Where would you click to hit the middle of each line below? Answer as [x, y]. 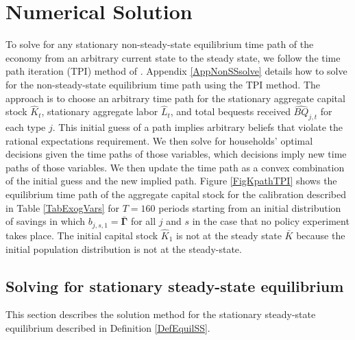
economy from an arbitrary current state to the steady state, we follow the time [173, 57]
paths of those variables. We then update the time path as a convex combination [175, 167]
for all [143, 221]
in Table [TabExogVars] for [63, 207]
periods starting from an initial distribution [250, 207]
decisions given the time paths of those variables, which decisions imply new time [176, 154]
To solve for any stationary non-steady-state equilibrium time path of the [160, 44]
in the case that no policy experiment [271, 221]
